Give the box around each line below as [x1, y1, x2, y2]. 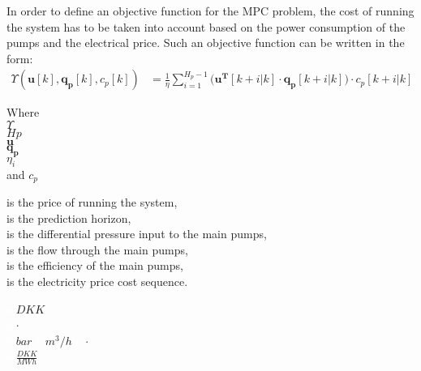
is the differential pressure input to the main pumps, [6, 225, 267, 242]
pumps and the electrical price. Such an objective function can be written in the [6, 34, 405, 51]
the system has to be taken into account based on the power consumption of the [6, 18, 406, 35]
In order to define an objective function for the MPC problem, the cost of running [6, 2, 415, 19]
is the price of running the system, [6, 194, 178, 211]
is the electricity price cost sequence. [6, 273, 188, 290]
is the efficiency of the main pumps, [6, 257, 183, 274]
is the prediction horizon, [6, 209, 131, 226]
